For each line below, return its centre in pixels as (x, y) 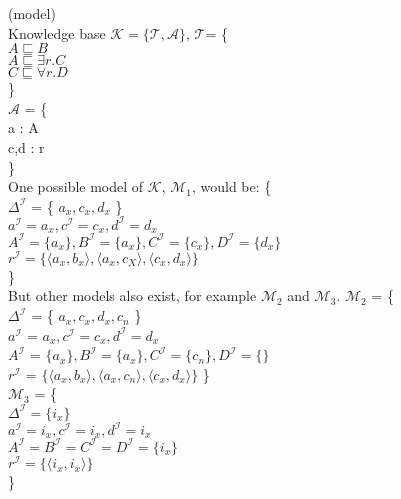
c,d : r (26, 146)
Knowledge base (57, 32)
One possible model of (76, 186)
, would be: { (231, 186)
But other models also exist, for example (132, 295)
